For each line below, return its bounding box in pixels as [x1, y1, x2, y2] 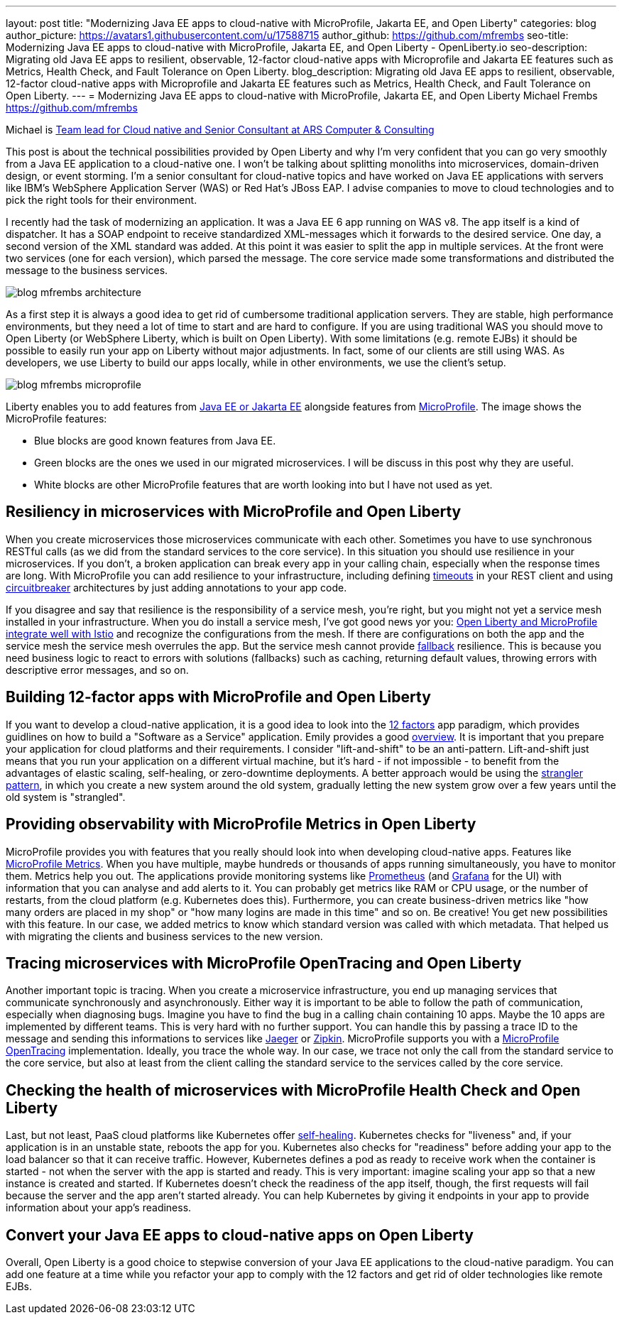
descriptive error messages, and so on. [6, 663, 189, 676]
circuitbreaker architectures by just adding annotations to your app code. [6, 581, 347, 594]
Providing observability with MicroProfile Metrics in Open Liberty [6, 815, 476, 834]
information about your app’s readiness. [6, 1201, 192, 1214]
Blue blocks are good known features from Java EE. [34, 435, 276, 447]
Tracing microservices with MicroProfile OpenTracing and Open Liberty [6, 954, 522, 972]
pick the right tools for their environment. [6, 194, 197, 206]
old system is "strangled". [6, 790, 126, 803]
